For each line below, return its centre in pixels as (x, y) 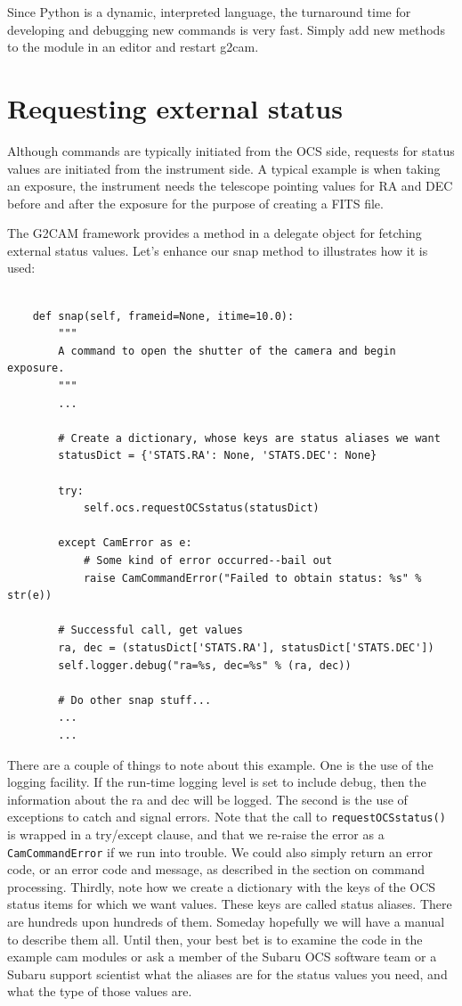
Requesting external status (175, 107)
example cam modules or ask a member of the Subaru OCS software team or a (222, 957)
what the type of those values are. (100, 991)
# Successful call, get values (150, 630)
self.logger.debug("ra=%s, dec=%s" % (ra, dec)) (205, 665)
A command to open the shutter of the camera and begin (227, 351)
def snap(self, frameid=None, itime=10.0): (163, 316)
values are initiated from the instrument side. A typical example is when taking (224, 168)
